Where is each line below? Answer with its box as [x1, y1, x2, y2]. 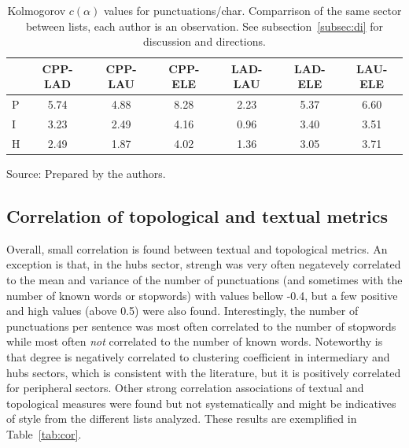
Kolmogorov [7, 2, 66, 18]
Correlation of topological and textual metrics [6, 203, 389, 228]
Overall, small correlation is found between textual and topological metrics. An [6, 240, 388, 257]
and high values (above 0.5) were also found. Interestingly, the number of [6, 302, 359, 319]
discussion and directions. [143, 33, 266, 50]
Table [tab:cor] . [6, 425, 82, 442]
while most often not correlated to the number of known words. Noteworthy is [6, 333, 383, 350]
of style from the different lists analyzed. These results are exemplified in [6, 410, 357, 427]
